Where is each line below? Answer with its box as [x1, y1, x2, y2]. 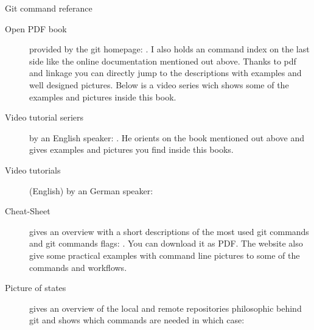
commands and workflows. [29, 261, 127, 273]
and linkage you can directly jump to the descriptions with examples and [29, 66, 302, 79]
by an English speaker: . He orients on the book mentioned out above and [29, 131, 305, 144]
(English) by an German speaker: [29, 184, 153, 197]
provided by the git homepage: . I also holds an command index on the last [29, 43, 310, 55]
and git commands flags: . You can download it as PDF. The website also [29, 237, 303, 250]
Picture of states [5, 281, 66, 294]
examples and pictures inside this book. [29, 90, 176, 103]
